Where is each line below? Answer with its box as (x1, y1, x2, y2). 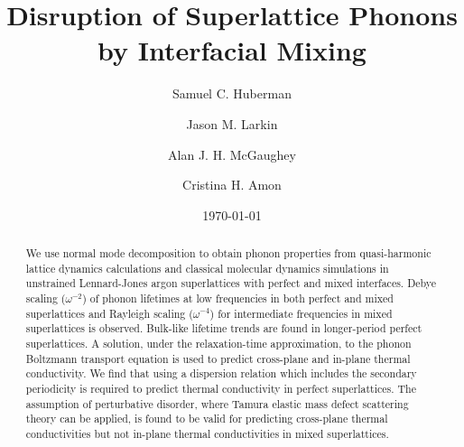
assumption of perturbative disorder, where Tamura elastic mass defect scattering (25, 396, 409, 411)
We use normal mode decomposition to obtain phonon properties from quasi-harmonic (25, 246, 432, 261)
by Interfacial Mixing (97, 32, 367, 69)
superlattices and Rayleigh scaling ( (25, 305, 193, 321)
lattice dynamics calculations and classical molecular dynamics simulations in (25, 260, 389, 275)
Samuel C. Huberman (172, 84, 292, 103)
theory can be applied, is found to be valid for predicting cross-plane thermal (25, 411, 388, 426)
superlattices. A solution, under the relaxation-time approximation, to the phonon (25, 336, 412, 351)
